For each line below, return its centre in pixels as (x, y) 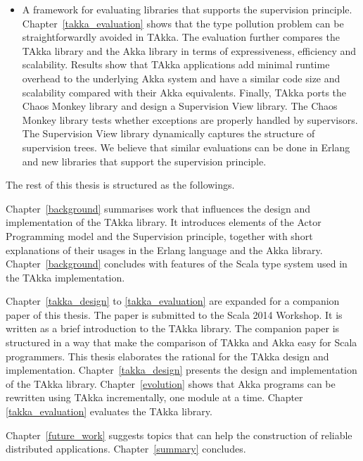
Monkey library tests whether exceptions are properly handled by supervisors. (190, 119)
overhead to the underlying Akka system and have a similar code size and (181, 78)
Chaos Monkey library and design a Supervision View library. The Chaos (180, 106)
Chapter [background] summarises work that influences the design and (158, 208)
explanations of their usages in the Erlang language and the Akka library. (164, 250)
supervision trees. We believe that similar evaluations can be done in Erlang (186, 147)
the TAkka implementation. (65, 277)
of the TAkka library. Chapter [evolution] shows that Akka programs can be (171, 383)
